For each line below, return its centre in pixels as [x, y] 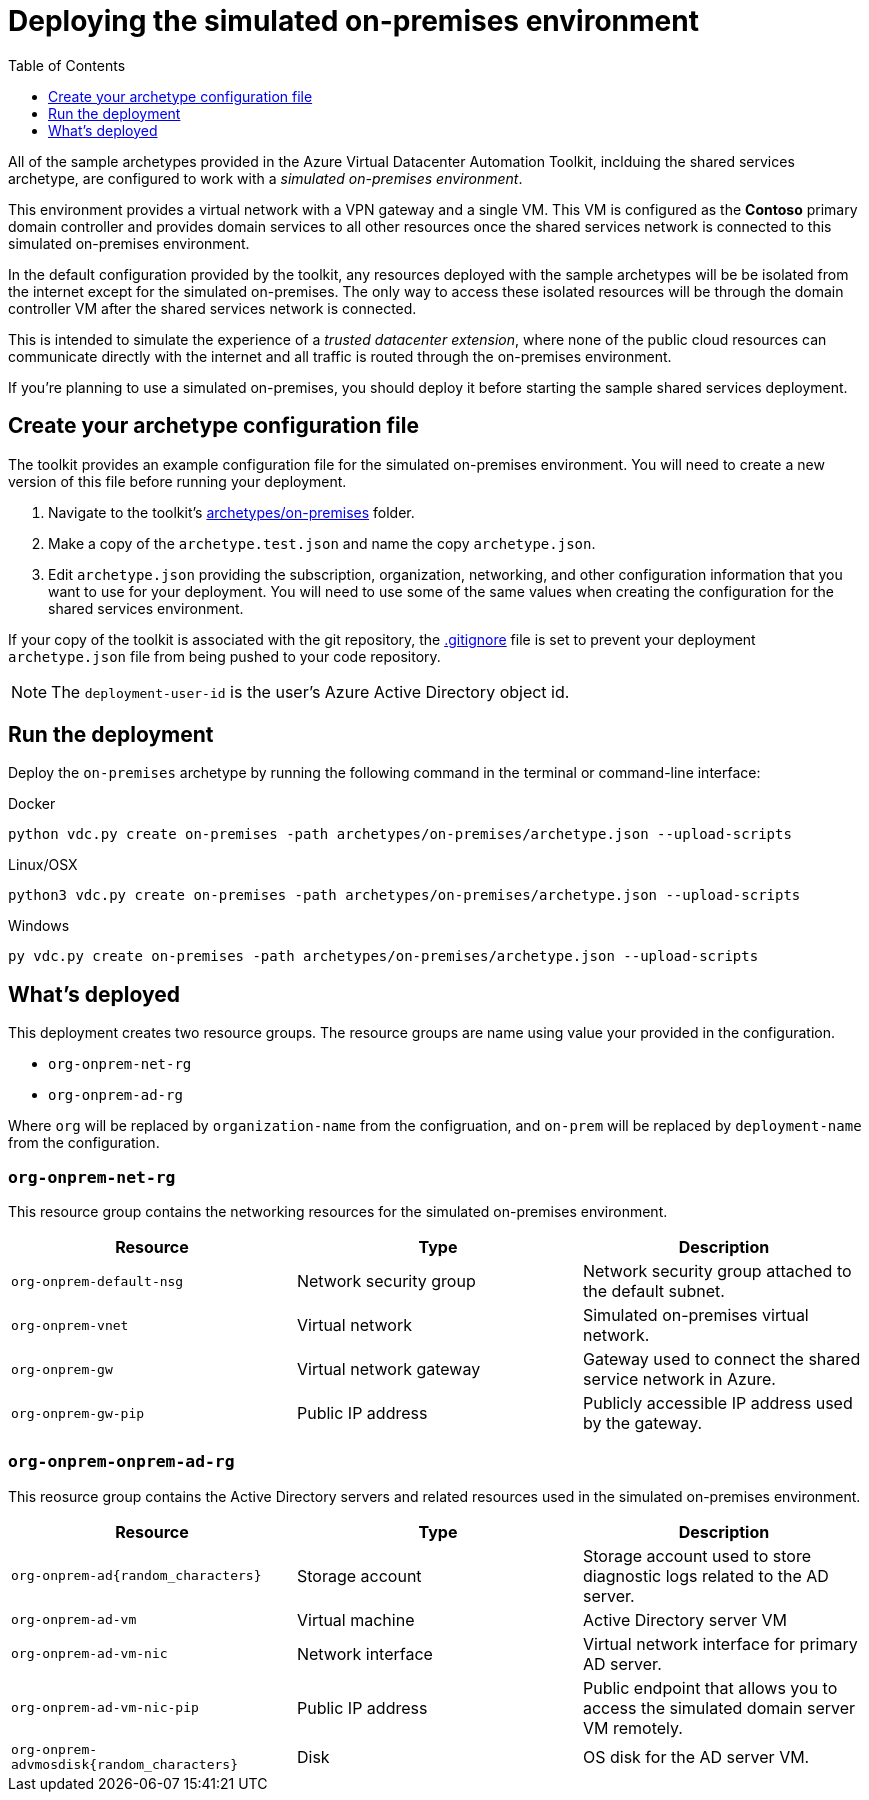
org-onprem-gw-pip [78, 1413]
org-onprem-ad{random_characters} [136, 1576]
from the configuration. [84, 1143]
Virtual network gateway [388, 1369]
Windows [39, 926]
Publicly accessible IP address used [717, 1403]
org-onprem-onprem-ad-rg [121, 1462]
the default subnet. [653, 1291]
